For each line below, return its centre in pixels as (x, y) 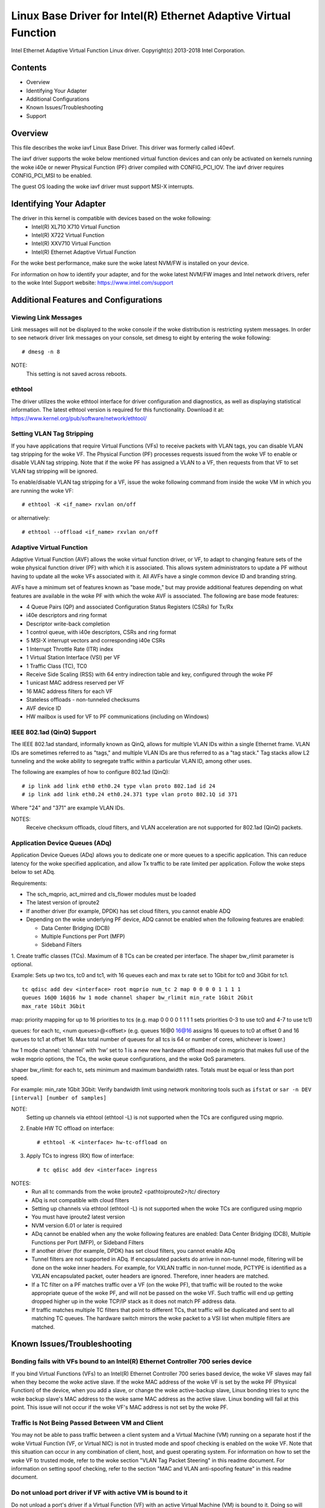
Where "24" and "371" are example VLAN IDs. (68, 808)
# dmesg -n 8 (41, 352)
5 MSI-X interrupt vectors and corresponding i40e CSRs (96, 641)
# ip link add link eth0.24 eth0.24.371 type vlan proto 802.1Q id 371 (130, 794)
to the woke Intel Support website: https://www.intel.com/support (92, 282)
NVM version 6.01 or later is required (77, 1225)
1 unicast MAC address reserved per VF (75, 683)
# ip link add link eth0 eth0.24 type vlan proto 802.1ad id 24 (119, 786)
